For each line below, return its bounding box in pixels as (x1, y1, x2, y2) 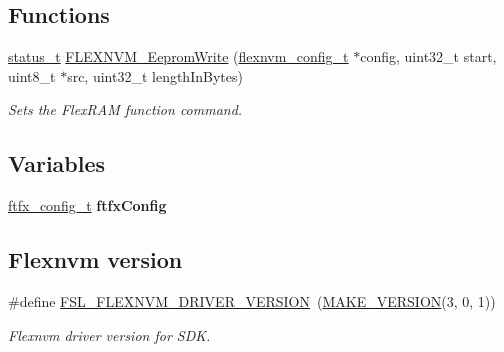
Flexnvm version (8, 244, 183, 275)
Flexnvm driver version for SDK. (8, 324, 211, 345)
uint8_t (8, 65, 56, 86)
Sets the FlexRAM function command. (8, 99, 243, 120)
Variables (8, 148, 106, 179)
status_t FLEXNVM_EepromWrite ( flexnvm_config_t (8, 46, 349, 67)
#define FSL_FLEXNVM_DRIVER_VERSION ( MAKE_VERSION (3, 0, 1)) (8, 290, 496, 311)
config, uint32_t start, (360, 46, 497, 67)
